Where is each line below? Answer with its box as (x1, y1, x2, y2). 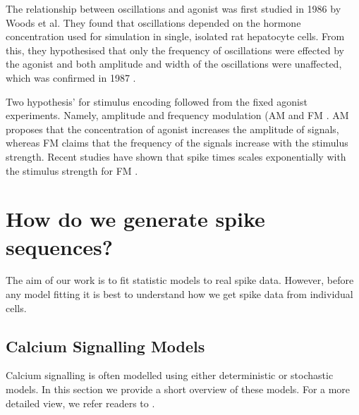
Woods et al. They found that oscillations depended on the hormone (6, 15, 301, 30)
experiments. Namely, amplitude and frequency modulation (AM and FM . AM (6, 108, 349, 123)
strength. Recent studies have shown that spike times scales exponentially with (6, 149, 346, 163)
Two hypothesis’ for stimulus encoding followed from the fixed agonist (6, 94, 308, 109)
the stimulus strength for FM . (6, 163, 138, 178)
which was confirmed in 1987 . (6, 70, 136, 85)
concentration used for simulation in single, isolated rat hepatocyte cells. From (6, 29, 345, 44)
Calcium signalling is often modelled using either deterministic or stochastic (6, 368, 334, 383)
